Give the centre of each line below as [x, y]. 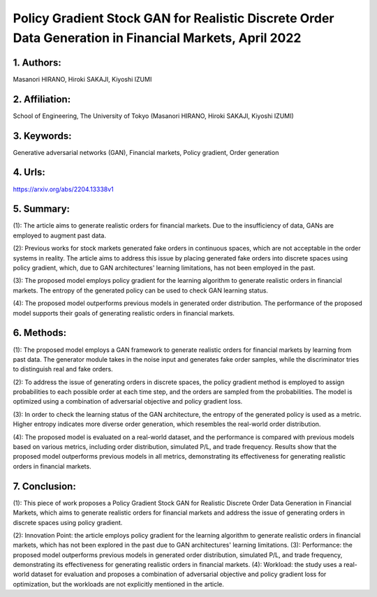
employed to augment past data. [59, 235]
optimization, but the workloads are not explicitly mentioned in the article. [119, 584]
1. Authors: [37, 62]
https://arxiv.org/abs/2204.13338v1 [64, 189]
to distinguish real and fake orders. [63, 369]
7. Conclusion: [44, 486]
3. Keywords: [42, 136]
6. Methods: [40, 333]
